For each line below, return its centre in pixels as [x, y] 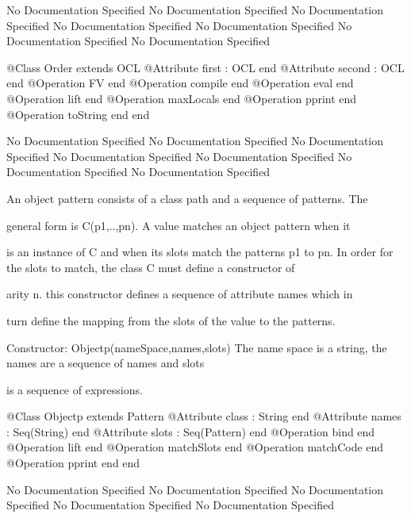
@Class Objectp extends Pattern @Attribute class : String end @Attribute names [204, 416]
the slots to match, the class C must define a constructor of [151, 267]
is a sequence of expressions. [75, 389]
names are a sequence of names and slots [106, 363]
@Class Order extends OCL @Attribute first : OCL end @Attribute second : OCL [205, 67]
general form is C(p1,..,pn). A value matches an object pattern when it [179, 225]
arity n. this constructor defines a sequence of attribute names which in [180, 294]
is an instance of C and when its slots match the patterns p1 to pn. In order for [200, 252]
